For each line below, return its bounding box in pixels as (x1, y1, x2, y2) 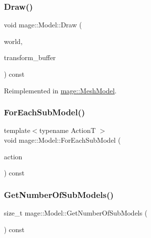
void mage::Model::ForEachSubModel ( (4, 135, 121, 145)
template (4, 125, 30, 135)
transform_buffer (4, 52, 56, 63)
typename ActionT (39, 125, 96, 135)
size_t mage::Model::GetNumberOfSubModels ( (4, 208, 148, 217)
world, (4, 36, 23, 46)
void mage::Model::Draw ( (4, 20, 82, 30)
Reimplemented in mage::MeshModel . (4, 85, 117, 95)
